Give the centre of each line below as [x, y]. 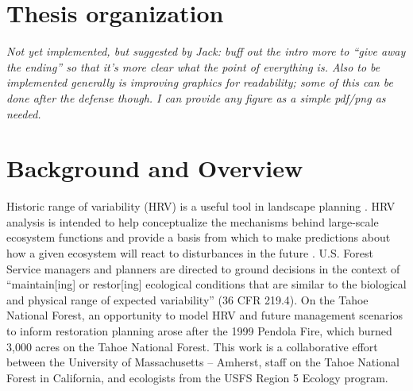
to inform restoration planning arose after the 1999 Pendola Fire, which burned [199, 330]
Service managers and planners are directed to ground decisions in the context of [203, 268]
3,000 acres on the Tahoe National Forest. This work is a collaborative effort [192, 346]
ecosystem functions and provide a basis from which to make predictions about [199, 237]
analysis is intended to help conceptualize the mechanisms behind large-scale [193, 221]
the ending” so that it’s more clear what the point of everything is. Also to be [193, 66]
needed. [24, 113]
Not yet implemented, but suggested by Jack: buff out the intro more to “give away [206, 51]
